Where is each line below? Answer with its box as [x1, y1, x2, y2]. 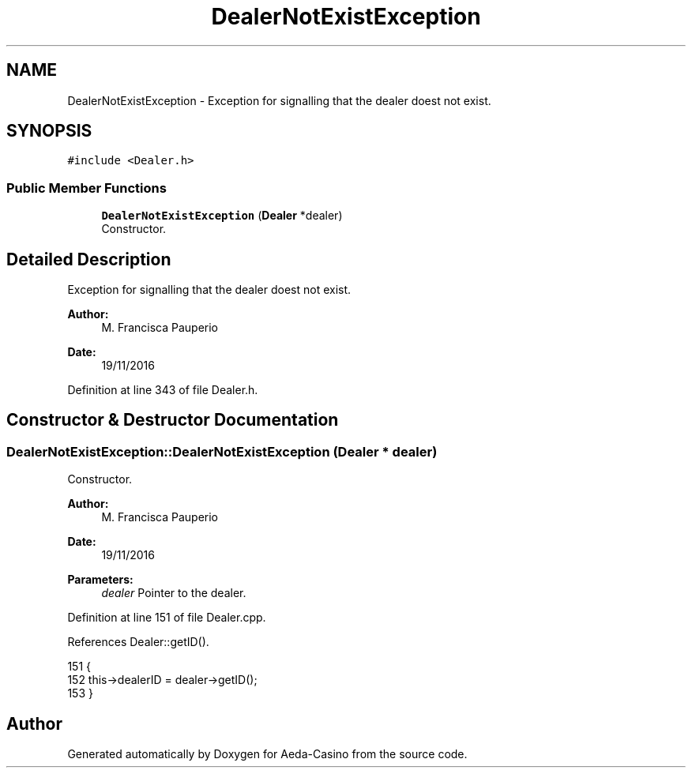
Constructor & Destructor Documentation [6, 410, 339, 430]
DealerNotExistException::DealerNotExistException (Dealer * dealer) [6, 443, 438, 460]
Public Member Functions [6, 179, 167, 196]
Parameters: [67, 573, 134, 587]
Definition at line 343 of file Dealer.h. [67, 383, 258, 397]
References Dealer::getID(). [67, 635, 209, 649]
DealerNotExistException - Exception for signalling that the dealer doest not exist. [67, 93, 491, 107]
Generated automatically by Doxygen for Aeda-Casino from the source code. [67, 747, 468, 761]
